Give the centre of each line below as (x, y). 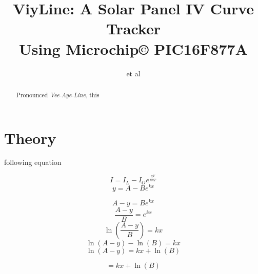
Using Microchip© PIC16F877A (133, 48)
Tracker (133, 28)
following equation (33, 162)
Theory (30, 138)
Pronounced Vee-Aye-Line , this (58, 94)
